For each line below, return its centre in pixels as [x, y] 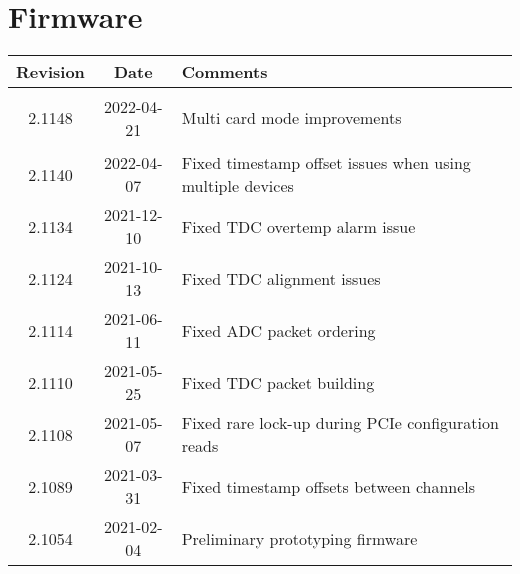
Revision [50, 72]
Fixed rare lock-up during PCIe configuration [340, 423]
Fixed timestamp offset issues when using [326, 163]
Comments [224, 72]
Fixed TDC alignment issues [281, 278]
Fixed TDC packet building [278, 382]
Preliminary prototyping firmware [299, 538]
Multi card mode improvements [291, 118]
